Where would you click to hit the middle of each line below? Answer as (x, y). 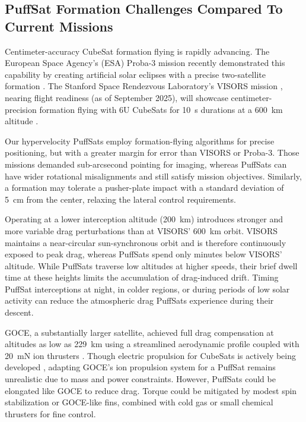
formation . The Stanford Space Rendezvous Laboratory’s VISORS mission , (144, 86)
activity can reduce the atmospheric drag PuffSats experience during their (139, 300)
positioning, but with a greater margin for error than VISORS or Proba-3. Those (152, 152)
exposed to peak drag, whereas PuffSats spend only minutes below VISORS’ (144, 254)
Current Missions (59, 26)
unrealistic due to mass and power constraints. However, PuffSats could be (140, 379)
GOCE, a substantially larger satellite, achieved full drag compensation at (139, 332)
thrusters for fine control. (50, 413)
